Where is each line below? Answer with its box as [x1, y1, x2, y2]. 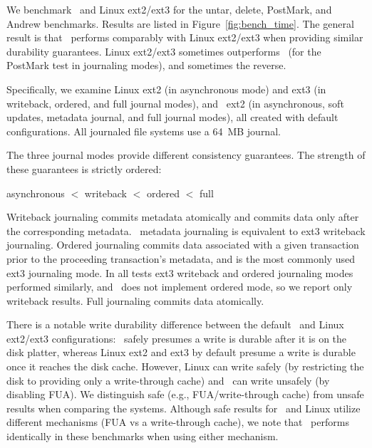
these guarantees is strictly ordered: [6, 161, 162, 176]
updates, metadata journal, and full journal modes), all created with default [6, 110, 339, 125]
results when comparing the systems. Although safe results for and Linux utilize [6, 400, 361, 415]
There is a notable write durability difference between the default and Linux [6, 317, 344, 332]
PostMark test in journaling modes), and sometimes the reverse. [6, 58, 286, 73]
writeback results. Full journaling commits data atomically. [6, 293, 264, 308]
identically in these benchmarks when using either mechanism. [6, 429, 279, 444]
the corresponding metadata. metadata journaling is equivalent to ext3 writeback [6, 223, 366, 238]
